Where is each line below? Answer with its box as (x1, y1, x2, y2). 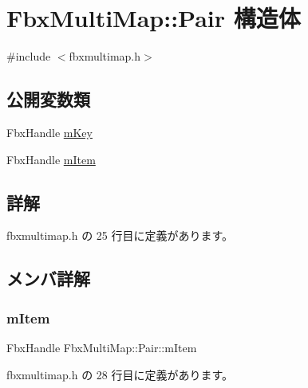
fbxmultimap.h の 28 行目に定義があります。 (6, 366, 234, 382)
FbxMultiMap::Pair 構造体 (6, 2, 301, 34)
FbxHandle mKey (6, 123, 93, 140)
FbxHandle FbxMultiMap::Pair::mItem (6, 339, 197, 355)
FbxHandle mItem (6, 151, 96, 167)
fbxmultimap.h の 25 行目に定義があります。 (6, 227, 234, 244)
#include (6, 48, 51, 65)
